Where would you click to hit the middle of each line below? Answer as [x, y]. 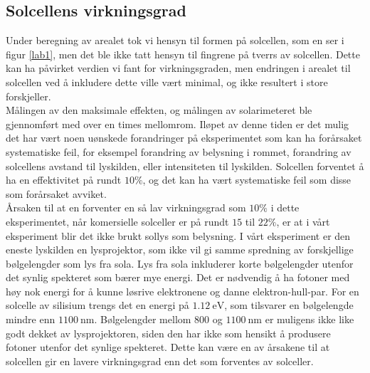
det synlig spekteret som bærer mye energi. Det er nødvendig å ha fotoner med [178, 277]
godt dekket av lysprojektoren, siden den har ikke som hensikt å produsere [168, 333]
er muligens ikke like [310, 319]
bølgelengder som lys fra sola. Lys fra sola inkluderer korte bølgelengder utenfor [180, 263]
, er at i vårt [303, 221]
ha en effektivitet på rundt [64, 180]
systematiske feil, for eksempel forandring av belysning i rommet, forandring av [179, 151]
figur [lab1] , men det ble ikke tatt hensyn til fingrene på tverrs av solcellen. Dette [183, 54]
